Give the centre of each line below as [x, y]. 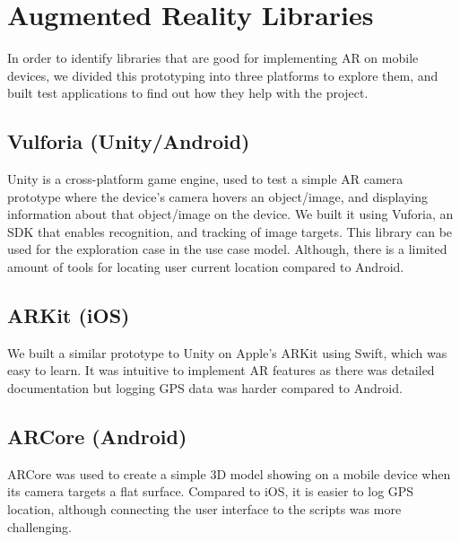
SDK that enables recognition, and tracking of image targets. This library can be [230, 231]
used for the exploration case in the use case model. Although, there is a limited [227, 249]
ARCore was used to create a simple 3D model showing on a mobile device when [229, 473]
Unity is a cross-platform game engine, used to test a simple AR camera [205, 179]
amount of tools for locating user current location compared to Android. [206, 267]
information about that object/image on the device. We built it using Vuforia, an [230, 214]
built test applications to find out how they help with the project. [188, 93]
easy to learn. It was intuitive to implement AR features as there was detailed [221, 370]
